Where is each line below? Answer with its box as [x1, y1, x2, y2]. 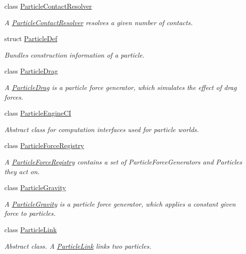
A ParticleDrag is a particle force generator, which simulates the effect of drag [4, 82, 237, 92]
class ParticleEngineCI [4, 108, 71, 118]
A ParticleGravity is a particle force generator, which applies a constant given [4, 198, 236, 209]
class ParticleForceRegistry [4, 140, 84, 150]
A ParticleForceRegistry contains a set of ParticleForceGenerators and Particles [4, 156, 242, 166]
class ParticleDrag [4, 66, 58, 76]
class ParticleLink [4, 224, 57, 234]
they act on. [4, 166, 40, 176]
